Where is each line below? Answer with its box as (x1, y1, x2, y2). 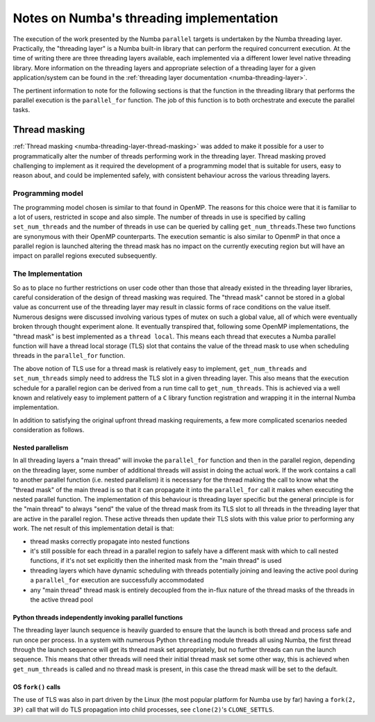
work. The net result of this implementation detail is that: (12, 525, 174, 533)
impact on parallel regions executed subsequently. (12, 252, 158, 260)
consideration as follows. (12, 426, 85, 434)
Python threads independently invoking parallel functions (12, 613, 183, 621)
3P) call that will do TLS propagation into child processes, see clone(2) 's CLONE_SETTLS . (12, 705, 274, 714)
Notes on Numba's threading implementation (12, 10, 278, 26)
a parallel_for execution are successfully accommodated (30, 576, 204, 584)
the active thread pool (30, 595, 93, 604)
